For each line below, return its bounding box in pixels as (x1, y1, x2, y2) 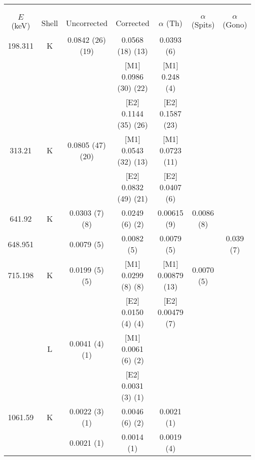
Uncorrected (66, 17, 108, 29)
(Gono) (222, 19, 247, 30)
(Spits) (191, 19, 215, 30)
